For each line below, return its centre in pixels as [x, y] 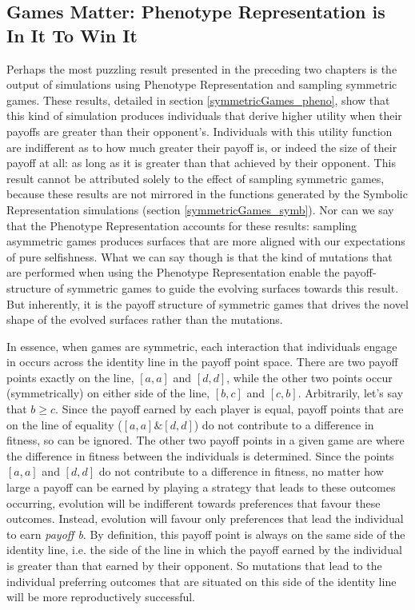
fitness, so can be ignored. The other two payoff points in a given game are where [206, 440]
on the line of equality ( [64, 424]
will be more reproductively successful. [101, 597]
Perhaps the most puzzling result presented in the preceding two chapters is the [202, 68]
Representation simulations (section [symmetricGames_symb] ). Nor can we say [200, 209]
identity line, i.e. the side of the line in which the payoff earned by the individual [204, 550]
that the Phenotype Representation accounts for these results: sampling [182, 225]
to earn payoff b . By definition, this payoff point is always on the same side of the [206, 534]
